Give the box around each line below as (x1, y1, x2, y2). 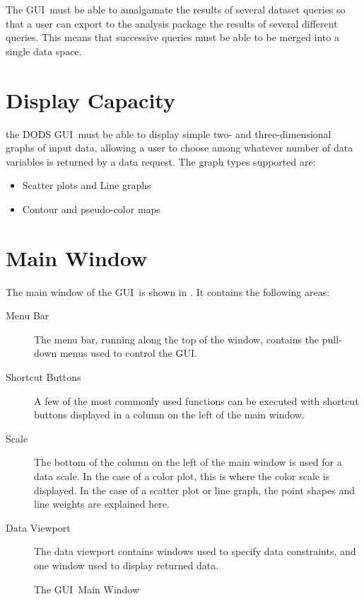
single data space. (6, 43, 82, 58)
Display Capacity (6, 85, 175, 114)
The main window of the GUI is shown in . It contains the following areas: (6, 284, 330, 299)
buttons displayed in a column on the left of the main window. (34, 407, 305, 422)
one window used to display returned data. (34, 557, 219, 572)
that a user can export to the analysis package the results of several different (6, 16, 338, 30)
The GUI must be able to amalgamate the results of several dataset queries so (6, 2, 346, 16)
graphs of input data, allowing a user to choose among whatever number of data (6, 140, 353, 155)
